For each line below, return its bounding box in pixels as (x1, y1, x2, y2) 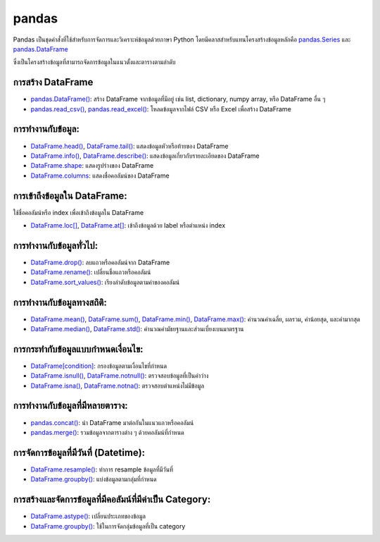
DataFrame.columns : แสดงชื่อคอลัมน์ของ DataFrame (30, 171, 170, 180)
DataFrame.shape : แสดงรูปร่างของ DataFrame (30, 161, 154, 170)
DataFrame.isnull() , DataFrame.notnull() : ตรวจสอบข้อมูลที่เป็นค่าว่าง (30, 371, 209, 380)
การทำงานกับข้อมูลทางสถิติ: (13, 296, 107, 308)
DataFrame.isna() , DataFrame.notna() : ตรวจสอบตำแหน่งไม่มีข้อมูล (30, 381, 204, 390)
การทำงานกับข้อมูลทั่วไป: (13, 240, 99, 252)
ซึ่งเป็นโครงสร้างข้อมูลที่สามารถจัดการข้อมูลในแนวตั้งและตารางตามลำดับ (13, 58, 176, 66)
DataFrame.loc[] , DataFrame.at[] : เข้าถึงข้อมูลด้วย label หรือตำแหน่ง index (30, 221, 226, 229)
